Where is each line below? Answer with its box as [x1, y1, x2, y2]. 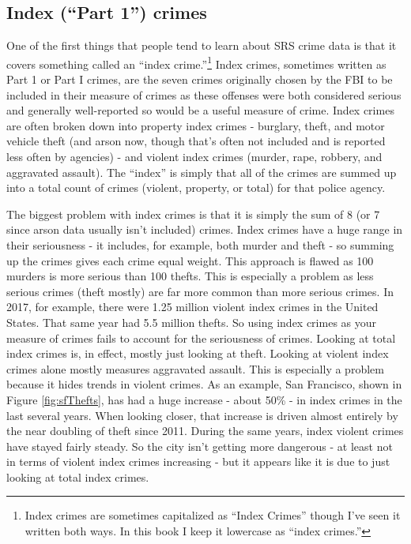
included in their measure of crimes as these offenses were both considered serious [6, 86, 402, 103]
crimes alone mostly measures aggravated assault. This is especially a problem [6, 360, 384, 377]
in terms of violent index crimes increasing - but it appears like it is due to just [6, 453, 390, 470]
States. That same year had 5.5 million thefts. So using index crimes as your [6, 313, 377, 330]
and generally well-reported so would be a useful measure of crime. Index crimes [6, 102, 394, 118]
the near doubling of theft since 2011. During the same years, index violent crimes [6, 422, 404, 439]
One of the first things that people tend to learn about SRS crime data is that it [6, 37, 397, 54]
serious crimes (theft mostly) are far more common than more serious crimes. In [6, 283, 394, 299]
